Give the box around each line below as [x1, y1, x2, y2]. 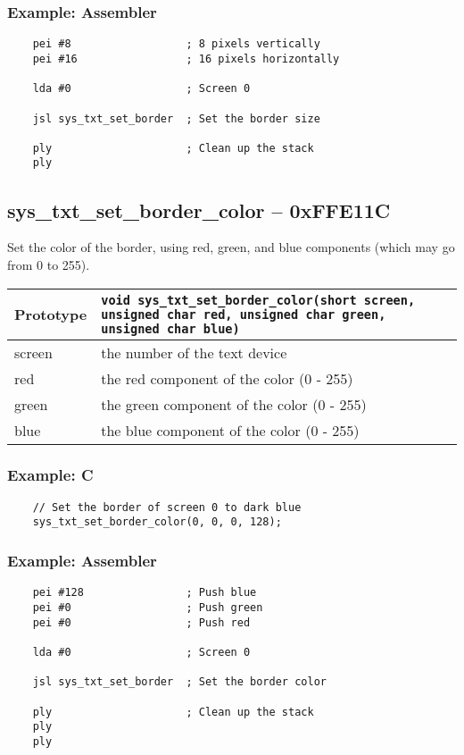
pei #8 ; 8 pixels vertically [32, 38, 320, 51]
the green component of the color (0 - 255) [101, 393, 367, 415]
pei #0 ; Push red [32, 616, 251, 629]
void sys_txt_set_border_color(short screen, [101, 292, 416, 307]
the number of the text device [101, 341, 287, 363]
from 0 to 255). [7, 255, 90, 273]
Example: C [7, 464, 94, 486]
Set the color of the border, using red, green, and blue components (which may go [7, 238, 455, 256]
